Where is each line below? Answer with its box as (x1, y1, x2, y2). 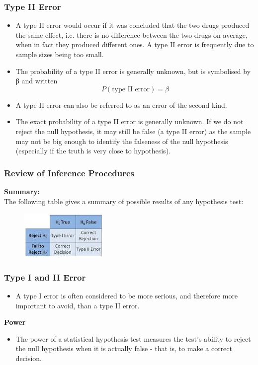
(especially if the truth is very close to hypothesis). (15, 146, 171, 156)
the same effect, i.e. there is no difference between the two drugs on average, (15, 29, 248, 40)
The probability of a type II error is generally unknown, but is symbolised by (15, 66, 251, 76)
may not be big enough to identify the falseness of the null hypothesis (15, 136, 228, 146)
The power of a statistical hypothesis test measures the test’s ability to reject (15, 333, 251, 344)
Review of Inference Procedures (4, 166, 135, 179)
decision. (15, 353, 42, 363)
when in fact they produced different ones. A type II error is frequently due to (15, 39, 254, 50)
